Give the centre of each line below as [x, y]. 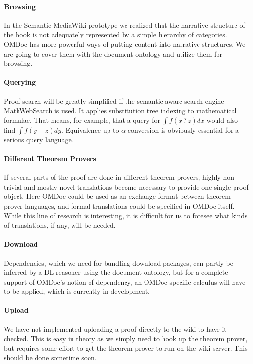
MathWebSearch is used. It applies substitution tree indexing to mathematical [120, 110]
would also [222, 120]
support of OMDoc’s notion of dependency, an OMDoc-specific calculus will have [125, 281]
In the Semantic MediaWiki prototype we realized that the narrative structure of [125, 25]
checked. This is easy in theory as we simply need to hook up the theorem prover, [126, 338]
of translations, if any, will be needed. [60, 225]
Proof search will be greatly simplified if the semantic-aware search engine [114, 101]
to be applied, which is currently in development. [77, 291]
